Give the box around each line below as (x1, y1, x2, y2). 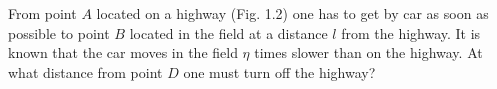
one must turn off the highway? (183, 61, 376, 82)
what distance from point (8, 61, 163, 82)
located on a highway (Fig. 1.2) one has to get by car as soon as (96, 3, 489, 23)
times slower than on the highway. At (254, 42, 483, 63)
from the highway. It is (341, 22, 481, 43)
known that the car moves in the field (8, 42, 238, 63)
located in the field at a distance (129, 22, 328, 43)
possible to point (8, 22, 110, 43)
